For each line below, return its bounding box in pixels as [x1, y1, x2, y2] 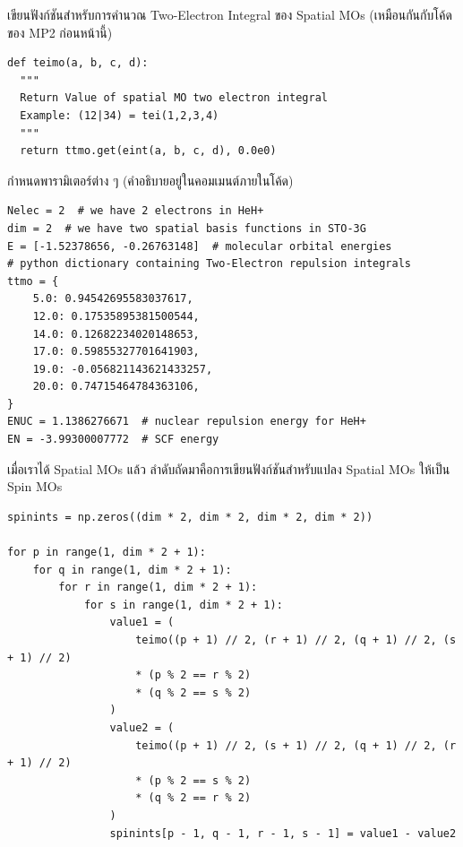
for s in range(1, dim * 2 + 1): [83, 598, 283, 611]
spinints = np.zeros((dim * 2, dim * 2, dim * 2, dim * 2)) [7, 510, 373, 523]
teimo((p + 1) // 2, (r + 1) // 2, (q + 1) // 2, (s [135, 634, 457, 646]
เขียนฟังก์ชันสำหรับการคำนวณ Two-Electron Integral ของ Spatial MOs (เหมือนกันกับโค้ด [7, 5, 452, 23]
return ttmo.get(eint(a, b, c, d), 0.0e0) [20, 144, 277, 158]
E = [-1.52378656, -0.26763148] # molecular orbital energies [7, 239, 392, 253]
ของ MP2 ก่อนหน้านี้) [7, 22, 113, 41]
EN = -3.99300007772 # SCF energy [7, 433, 219, 446]
